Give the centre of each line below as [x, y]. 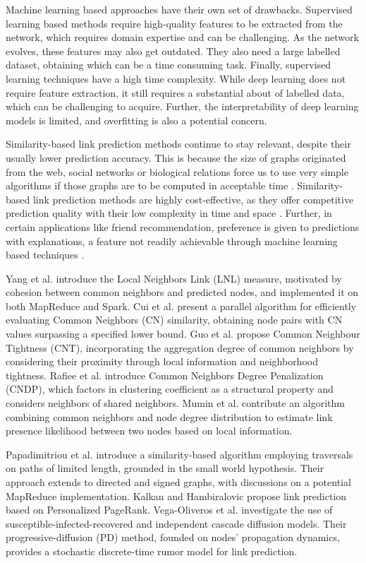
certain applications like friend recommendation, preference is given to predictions [183, 226]
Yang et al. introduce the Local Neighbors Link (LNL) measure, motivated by [174, 278]
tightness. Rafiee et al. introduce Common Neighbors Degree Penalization [165, 375]
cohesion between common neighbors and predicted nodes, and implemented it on [182, 292]
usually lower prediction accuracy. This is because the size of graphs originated [176, 157]
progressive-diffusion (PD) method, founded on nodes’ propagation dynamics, [173, 537]
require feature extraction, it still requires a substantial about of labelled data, [175, 92]
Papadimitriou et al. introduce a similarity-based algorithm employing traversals [179, 454]
